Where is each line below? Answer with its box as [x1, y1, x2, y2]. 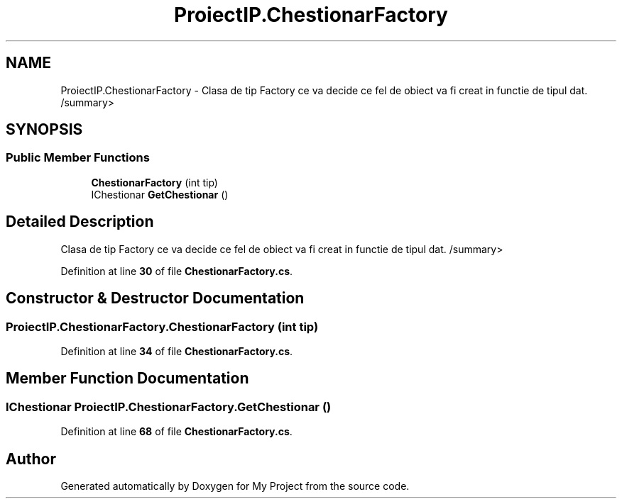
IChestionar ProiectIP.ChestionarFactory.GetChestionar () [6, 399, 332, 414]
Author [6, 449, 56, 468]
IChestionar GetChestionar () [91, 188, 229, 201]
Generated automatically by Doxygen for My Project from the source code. [60, 479, 410, 492]
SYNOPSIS [6, 121, 83, 139]
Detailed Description [6, 213, 154, 231]
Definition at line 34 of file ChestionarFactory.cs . [60, 345, 293, 357]
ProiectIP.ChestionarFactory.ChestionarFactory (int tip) [6, 319, 319, 334]
